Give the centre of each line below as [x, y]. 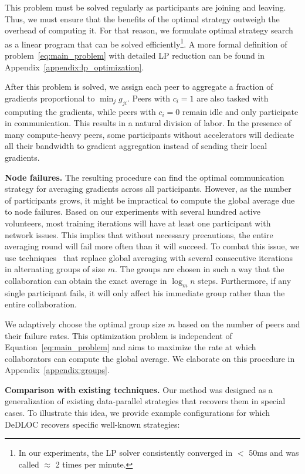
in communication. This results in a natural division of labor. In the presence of [148, 123]
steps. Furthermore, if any [245, 280]
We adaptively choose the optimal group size [85, 324]
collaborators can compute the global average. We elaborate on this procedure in [150, 358]
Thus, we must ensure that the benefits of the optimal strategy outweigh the [142, 18]
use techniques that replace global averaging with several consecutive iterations [149, 257]
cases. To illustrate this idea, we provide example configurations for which [138, 413]
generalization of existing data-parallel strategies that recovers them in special [145, 401]
